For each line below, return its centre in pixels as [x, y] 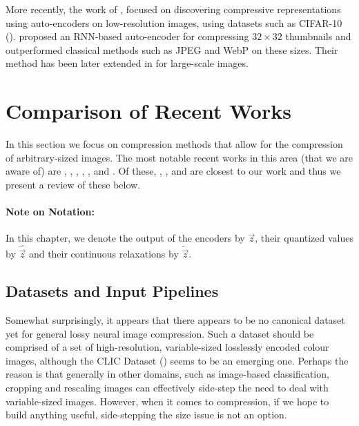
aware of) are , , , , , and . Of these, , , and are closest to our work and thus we [173, 171]
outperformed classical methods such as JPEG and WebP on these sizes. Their [172, 49]
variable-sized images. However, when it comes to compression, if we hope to [167, 401]
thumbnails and [318, 36]
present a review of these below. [73, 184]
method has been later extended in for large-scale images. [127, 63]
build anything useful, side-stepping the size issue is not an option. [146, 415]
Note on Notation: [50, 212]
